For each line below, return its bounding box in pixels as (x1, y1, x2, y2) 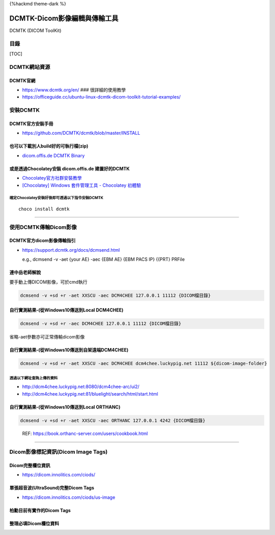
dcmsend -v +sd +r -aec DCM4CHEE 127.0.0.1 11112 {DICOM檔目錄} (20, 321, 182, 327)
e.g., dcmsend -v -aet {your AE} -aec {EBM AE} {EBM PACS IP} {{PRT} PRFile (22, 256, 185, 262)
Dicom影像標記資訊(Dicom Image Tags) (9, 448, 108, 455)
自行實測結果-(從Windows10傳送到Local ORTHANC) (9, 404, 121, 410)
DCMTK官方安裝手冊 (9, 120, 53, 127)
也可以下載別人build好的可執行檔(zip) (9, 143, 89, 149)
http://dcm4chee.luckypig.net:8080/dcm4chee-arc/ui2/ (22, 383, 140, 390)
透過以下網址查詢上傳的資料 (9, 375, 58, 380)
